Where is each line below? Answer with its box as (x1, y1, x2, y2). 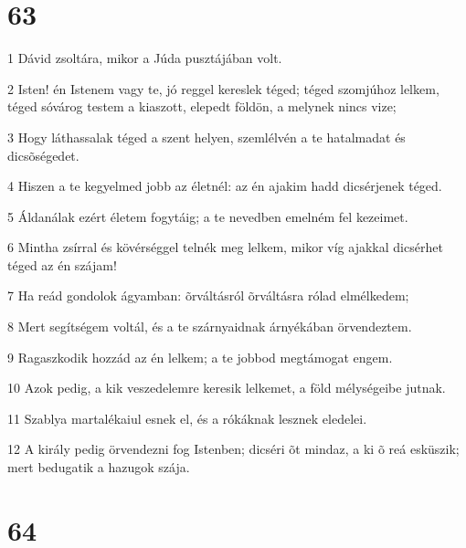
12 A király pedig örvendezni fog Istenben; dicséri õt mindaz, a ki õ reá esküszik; (7, 439, 460, 458)
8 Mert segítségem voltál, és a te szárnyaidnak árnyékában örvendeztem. (7, 317, 412, 336)
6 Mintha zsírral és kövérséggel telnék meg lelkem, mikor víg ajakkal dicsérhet (7, 237, 443, 257)
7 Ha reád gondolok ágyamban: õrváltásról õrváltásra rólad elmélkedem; (7, 286, 409, 305)
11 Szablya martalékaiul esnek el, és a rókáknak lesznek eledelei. (7, 408, 367, 427)
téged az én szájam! (7, 255, 117, 274)
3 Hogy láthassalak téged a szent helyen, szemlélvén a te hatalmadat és (7, 127, 406, 146)
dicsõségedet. (7, 145, 79, 164)
